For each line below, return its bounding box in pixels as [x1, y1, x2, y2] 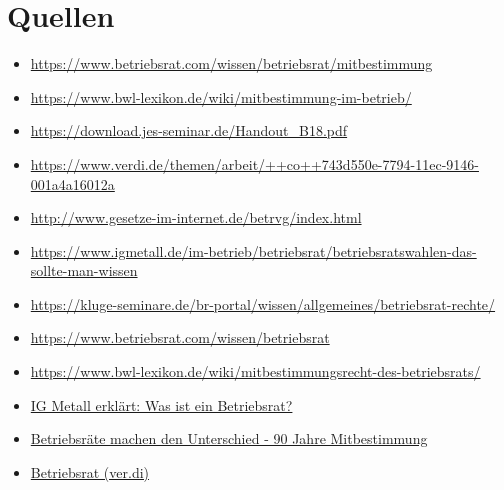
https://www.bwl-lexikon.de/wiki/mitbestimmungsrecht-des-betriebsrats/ [30, 361, 481, 382]
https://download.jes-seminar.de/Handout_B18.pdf [30, 120, 348, 141]
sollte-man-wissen [30, 260, 138, 281]
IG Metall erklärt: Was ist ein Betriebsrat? [30, 394, 293, 415]
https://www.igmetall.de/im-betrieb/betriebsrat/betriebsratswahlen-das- [30, 240, 477, 261]
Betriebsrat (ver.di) [30, 461, 150, 482]
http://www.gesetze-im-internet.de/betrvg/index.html [30, 207, 362, 228]
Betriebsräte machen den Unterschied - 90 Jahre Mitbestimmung [30, 428, 428, 449]
